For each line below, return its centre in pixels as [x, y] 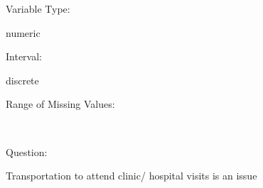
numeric [23, 32]
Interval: [24, 56]
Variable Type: [38, 9]
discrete [22, 80]
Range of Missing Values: [60, 104]
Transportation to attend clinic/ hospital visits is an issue [131, 176]
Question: [27, 151]
